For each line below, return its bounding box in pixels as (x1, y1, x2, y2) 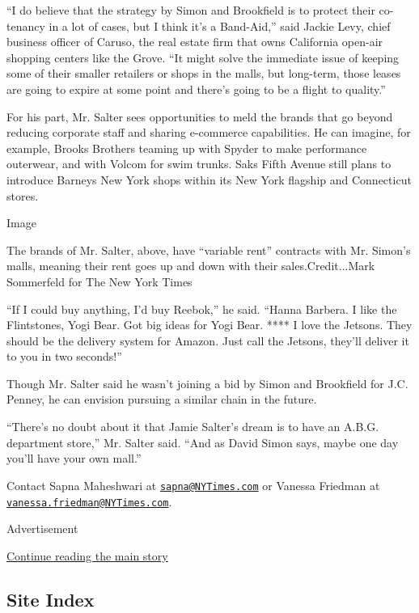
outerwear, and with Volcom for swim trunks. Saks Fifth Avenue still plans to (6, 155, 391, 172)
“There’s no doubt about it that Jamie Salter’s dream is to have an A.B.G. (6, 418, 379, 435)
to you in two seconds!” (6, 348, 122, 365)
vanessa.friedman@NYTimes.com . (6, 493, 172, 509)
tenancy (6, 17, 45, 34)
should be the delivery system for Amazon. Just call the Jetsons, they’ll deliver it (6, 332, 409, 349)
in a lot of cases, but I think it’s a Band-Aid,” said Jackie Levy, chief (49, 17, 391, 34)
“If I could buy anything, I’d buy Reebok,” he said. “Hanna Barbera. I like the (6, 300, 397, 317)
